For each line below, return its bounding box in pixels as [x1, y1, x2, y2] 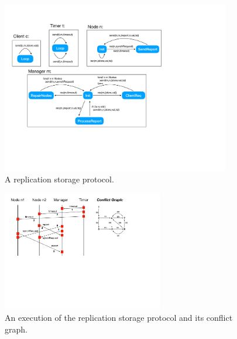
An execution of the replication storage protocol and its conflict [5, 311, 233, 324]
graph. [5, 323, 28, 335]
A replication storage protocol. [5, 172, 114, 185]
